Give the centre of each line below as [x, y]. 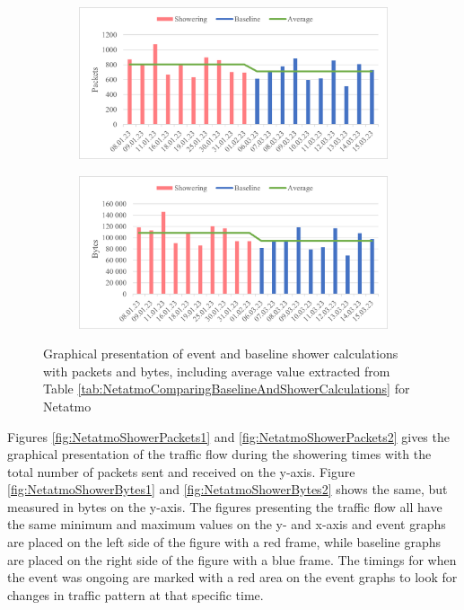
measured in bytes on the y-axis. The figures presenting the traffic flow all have [225, 506]
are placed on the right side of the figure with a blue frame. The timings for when [232, 559]
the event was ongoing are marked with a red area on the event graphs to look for [232, 577]
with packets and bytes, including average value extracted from [217, 371]
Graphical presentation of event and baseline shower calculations [221, 354]
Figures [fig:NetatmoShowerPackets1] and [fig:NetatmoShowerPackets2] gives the [228, 436]
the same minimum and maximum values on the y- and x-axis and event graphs [227, 524]
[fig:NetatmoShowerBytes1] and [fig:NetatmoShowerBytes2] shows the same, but [228, 489]
